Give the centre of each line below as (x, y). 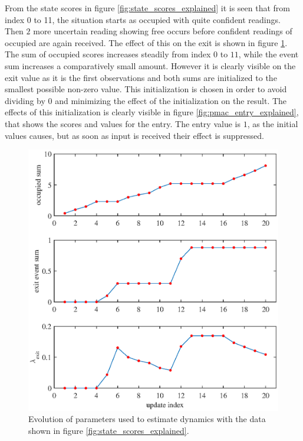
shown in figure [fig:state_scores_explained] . (109, 430)
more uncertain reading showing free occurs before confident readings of (163, 31)
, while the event (269, 54)
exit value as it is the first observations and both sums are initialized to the (141, 77)
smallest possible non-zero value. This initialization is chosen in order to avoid (146, 89)
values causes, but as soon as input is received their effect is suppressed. (134, 135)
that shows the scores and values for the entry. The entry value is (123, 123)
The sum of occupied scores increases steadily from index (108, 54)
